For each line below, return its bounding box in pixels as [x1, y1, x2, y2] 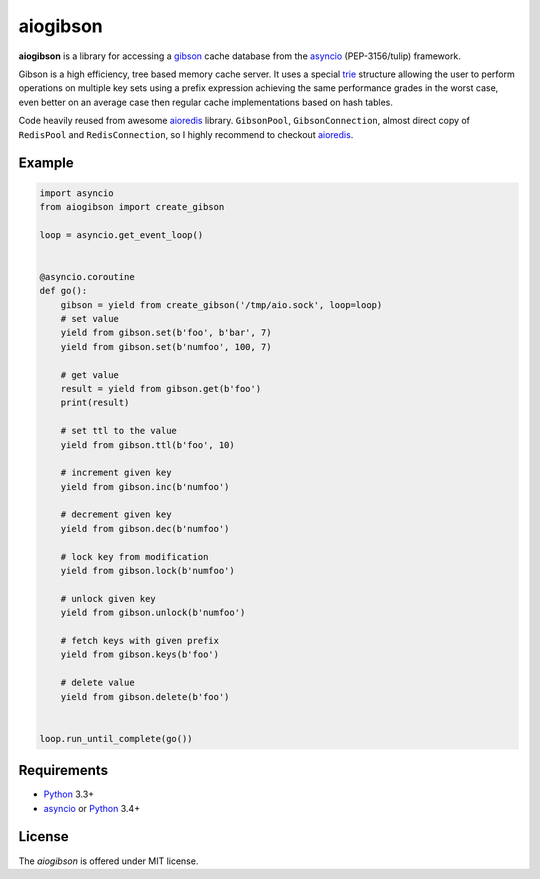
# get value [60, 369, 120, 380]
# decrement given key [60, 509, 172, 520]
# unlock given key [60, 593, 157, 604]
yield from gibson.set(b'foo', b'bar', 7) [60, 327, 272, 339]
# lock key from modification [60, 551, 209, 562]
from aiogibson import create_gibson [39, 201, 225, 212]
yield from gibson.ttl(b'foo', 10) [60, 439, 235, 450]
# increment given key [60, 467, 172, 479]
